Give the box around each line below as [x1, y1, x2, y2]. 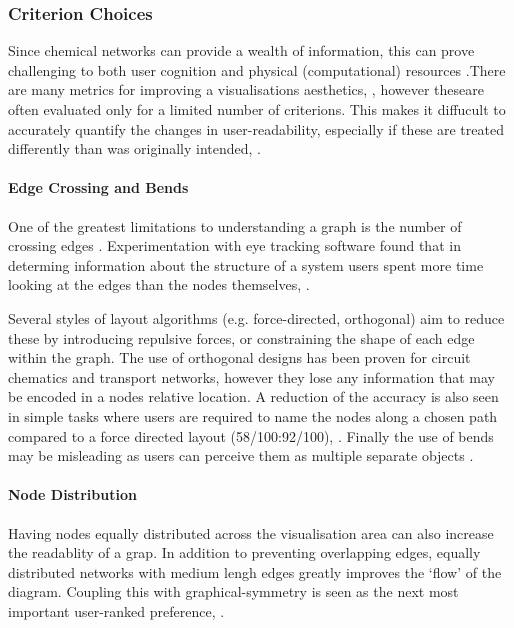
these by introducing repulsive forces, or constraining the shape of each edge [8, 327, 475, 348]
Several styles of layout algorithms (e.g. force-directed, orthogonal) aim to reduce [8, 307, 505, 328]
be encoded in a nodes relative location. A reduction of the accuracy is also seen [8, 386, 499, 407]
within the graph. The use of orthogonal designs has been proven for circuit [8, 347, 471, 368]
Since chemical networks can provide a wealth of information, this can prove [8, 40, 475, 61]
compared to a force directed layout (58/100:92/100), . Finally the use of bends [8, 425, 494, 446]
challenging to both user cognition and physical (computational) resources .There [8, 59, 506, 80]
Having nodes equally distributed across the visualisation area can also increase [8, 522, 494, 543]
